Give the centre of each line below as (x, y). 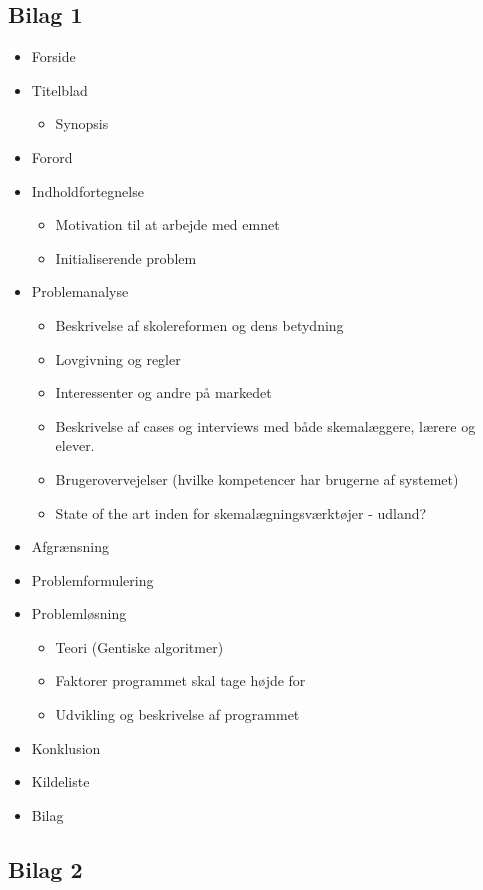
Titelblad (59, 89)
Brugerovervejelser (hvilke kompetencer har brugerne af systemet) (257, 478)
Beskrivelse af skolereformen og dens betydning (199, 324)
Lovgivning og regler (118, 358)
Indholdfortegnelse (87, 190)
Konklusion (66, 747)
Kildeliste (60, 781)
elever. (75, 445)
